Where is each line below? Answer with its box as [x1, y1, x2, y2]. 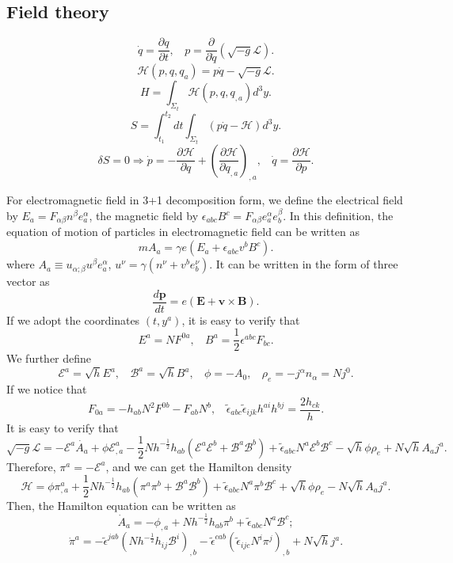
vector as [6, 273, 50, 290]
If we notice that [6, 380, 87, 397]
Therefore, [6, 458, 56, 474]
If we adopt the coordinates [6, 311, 140, 328]
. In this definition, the [283, 207, 394, 224]
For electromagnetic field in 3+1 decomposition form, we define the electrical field [6, 192, 403, 208]
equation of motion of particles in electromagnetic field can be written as [6, 223, 360, 240]
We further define [6, 350, 92, 367]
